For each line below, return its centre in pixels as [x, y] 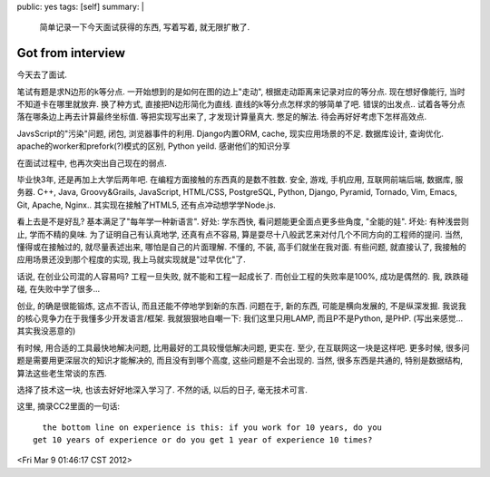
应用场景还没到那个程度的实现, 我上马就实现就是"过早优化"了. [132, 259]
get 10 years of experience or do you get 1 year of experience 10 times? [203, 440]
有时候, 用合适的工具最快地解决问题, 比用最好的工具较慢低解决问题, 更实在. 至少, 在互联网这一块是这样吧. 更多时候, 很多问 [243, 347]
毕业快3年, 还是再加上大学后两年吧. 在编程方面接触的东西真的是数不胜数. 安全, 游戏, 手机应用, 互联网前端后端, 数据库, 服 [240, 180]
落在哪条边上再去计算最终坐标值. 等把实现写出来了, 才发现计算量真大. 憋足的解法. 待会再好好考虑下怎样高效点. [221, 117]
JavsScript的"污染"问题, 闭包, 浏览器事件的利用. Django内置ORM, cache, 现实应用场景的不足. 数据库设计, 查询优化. [230, 133]
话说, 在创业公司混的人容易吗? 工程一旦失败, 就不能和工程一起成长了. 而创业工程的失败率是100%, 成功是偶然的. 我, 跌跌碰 [243, 276]
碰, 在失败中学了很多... [59, 289]
